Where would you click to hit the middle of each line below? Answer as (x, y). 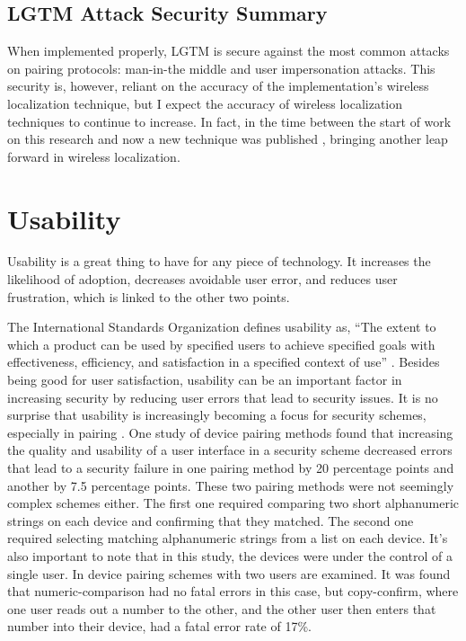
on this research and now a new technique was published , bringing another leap (228, 139)
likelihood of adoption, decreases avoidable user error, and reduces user (202, 279)
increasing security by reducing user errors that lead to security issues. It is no (223, 397)
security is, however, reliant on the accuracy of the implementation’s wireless (218, 86)
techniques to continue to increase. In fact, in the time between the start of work (229, 121)
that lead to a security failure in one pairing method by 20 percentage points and (231, 468)
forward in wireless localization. (94, 156)
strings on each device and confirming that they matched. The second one (211, 520)
